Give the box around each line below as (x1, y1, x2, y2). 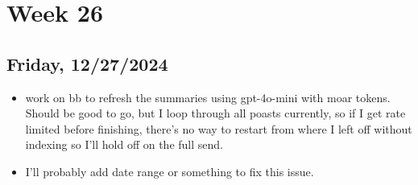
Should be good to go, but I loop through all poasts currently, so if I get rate (25, 105, 406, 121)
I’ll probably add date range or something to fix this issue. (25, 162, 314, 179)
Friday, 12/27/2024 (6, 51, 168, 76)
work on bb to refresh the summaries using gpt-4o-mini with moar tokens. (25, 88, 391, 105)
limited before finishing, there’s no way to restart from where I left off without (25, 120, 412, 137)
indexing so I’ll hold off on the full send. (25, 136, 223, 153)
